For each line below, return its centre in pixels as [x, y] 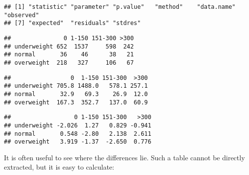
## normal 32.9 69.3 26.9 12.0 [76, 94]
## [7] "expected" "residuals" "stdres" [73, 23]
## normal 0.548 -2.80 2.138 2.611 [78, 134]
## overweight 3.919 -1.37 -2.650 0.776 [78, 142]
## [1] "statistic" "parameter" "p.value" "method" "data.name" [120, 7]
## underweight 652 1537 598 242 [69, 46]
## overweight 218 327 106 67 [69, 62]
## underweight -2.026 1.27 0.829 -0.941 [78, 125]
